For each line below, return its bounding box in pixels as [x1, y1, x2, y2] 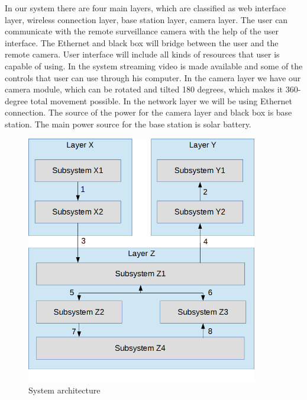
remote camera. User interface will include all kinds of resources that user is [5, 48, 280, 60]
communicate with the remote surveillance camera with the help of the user [5, 25, 279, 37]
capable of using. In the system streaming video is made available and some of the [5, 59, 303, 72]
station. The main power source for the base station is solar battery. [5, 117, 251, 130]
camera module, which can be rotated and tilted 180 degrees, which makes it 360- [5, 83, 301, 95]
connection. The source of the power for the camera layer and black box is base [5, 106, 292, 119]
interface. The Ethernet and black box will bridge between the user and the [5, 36, 279, 49]
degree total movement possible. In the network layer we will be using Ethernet [5, 94, 292, 107]
